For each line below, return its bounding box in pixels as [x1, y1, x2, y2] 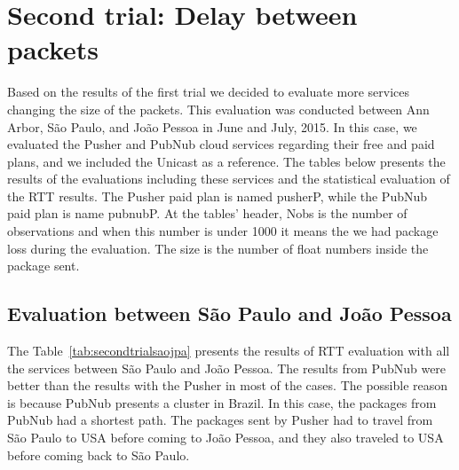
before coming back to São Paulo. [7, 445, 190, 464]
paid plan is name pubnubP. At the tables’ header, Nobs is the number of [7, 204, 408, 223]
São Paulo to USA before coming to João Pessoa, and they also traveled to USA [7, 428, 444, 447]
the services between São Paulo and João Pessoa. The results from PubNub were [7, 358, 447, 377]
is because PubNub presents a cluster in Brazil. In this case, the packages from [7, 393, 437, 411]
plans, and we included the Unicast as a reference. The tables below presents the [7, 152, 446, 170]
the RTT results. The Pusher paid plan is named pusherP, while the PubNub [7, 186, 428, 205]
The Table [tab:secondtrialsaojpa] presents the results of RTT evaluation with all [7, 341, 450, 360]
